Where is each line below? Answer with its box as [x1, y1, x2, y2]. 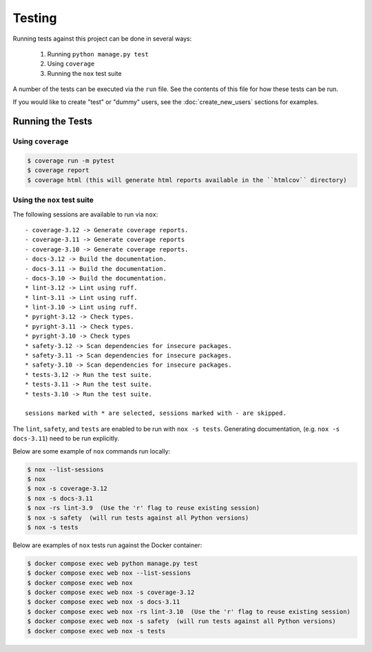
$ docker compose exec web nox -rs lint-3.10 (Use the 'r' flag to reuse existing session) [27, 607, 351, 615]
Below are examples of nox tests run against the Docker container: [12, 541, 203, 549]
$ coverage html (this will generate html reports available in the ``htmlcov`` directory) [27, 176, 347, 184]
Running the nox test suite [47, 69, 122, 77]
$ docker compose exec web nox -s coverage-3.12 [27, 589, 195, 596]
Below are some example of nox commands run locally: [12, 447, 171, 455]
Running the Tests [12, 116, 93, 128]
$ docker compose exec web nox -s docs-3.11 [27, 598, 180, 606]
